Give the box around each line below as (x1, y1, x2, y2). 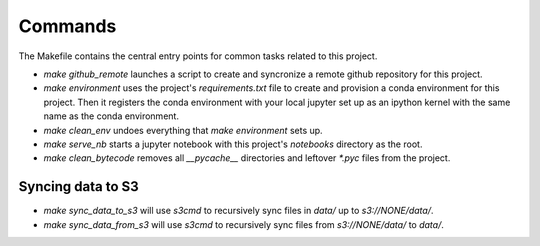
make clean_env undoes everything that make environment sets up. (43, 124, 324, 136)
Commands (18, 15, 117, 37)
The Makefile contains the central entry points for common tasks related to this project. (18, 50, 378, 62)
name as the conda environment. (43, 110, 180, 122)
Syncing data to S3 (18, 178, 139, 195)
